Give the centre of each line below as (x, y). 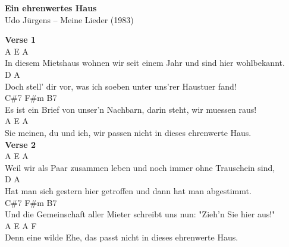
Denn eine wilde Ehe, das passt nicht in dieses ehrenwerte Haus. (122, 237)
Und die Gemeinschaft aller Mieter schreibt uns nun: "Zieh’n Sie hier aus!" (140, 214)
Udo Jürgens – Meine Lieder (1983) (69, 19)
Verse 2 (20, 144)
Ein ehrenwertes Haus (51, 8)
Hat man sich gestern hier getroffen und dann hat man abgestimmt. (128, 190)
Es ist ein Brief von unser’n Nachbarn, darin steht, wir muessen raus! (131, 109)
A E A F (21, 225)
